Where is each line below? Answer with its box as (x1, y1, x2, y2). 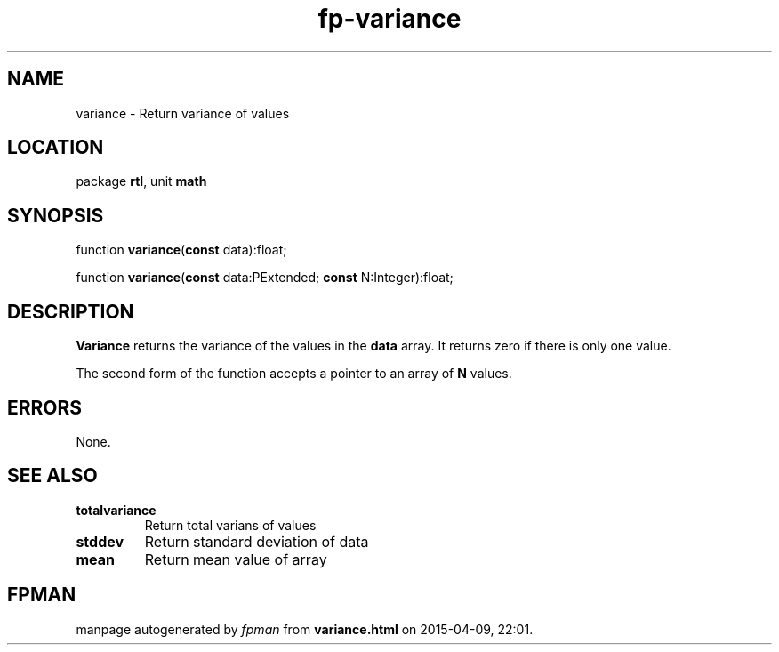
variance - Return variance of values (76, 105, 290, 121)
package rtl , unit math (76, 173, 207, 189)
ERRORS (7, 396, 83, 419)
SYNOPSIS (7, 204, 104, 227)
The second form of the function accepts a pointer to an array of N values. (76, 366, 512, 382)
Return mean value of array (144, 550, 327, 568)
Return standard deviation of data (144, 532, 369, 551)
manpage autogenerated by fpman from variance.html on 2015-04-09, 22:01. (76, 621, 534, 637)
